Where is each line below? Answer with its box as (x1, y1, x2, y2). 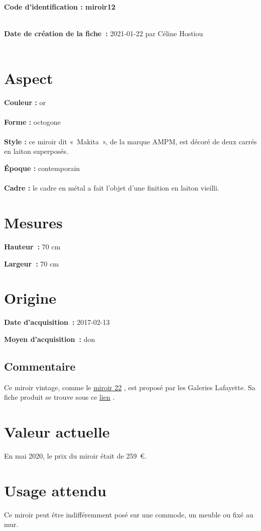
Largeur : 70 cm (4, 258, 59, 269)
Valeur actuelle (4, 421, 110, 442)
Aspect (4, 67, 53, 88)
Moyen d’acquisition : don (4, 333, 95, 344)
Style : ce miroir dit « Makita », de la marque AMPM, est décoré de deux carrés (4, 136, 257, 146)
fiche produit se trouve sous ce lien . (4, 392, 115, 402)
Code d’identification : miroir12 (4, 2, 115, 12)
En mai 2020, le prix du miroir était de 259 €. (4, 450, 147, 461)
